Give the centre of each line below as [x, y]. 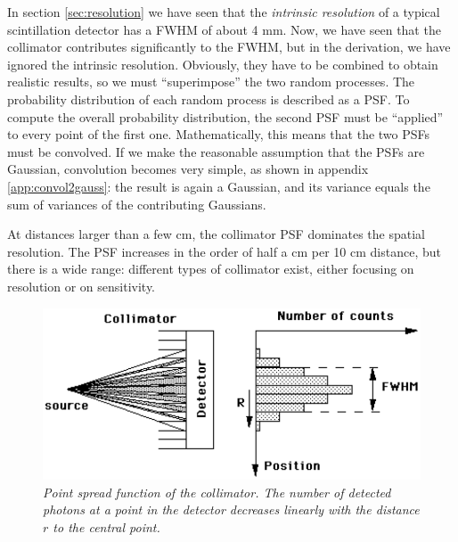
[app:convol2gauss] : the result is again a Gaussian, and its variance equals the [219, 186]
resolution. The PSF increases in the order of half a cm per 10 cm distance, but [224, 251]
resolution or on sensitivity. [81, 286]
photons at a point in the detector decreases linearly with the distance [231, 509]
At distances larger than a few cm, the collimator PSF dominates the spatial [217, 234]
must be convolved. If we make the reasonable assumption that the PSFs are [216, 151]
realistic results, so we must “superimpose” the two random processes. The [211, 82]
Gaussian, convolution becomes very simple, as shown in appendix [188, 169]
